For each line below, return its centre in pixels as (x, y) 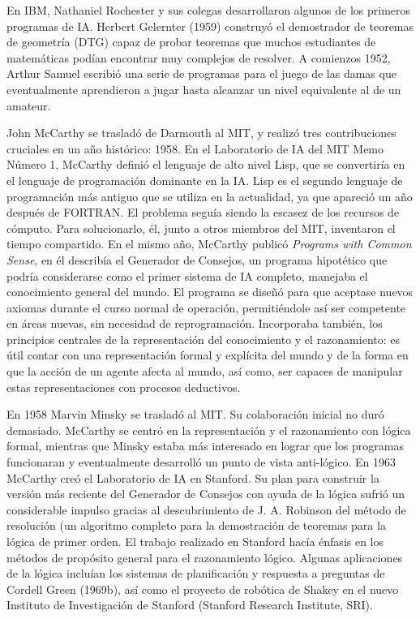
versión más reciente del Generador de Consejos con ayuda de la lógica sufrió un (206, 494)
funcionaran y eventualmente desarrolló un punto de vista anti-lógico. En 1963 (201, 462)
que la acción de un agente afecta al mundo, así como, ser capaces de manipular (205, 371)
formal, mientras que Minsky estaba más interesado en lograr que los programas (206, 446)
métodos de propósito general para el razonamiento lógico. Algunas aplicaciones (205, 557)
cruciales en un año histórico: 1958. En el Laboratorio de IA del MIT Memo (195, 148)
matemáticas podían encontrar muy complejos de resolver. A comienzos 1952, (199, 57)
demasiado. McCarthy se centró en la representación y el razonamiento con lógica (209, 430)
